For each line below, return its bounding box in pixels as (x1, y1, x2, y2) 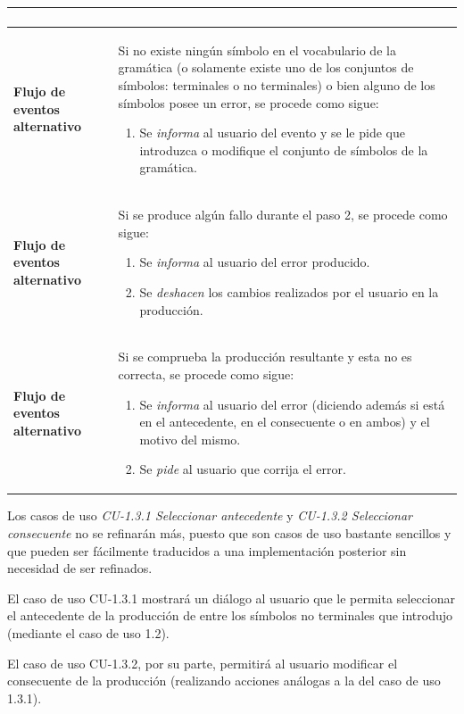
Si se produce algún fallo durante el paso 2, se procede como (118, 205, 448, 224)
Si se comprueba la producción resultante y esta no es (118, 347, 412, 366)
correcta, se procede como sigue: (118, 364, 294, 383)
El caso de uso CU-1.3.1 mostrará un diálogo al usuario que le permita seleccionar (7, 588, 456, 607)
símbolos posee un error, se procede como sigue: (118, 93, 379, 112)
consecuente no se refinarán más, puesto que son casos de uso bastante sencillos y (7, 524, 452, 543)
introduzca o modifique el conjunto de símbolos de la (139, 140, 428, 159)
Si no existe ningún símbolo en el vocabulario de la (118, 40, 396, 59)
